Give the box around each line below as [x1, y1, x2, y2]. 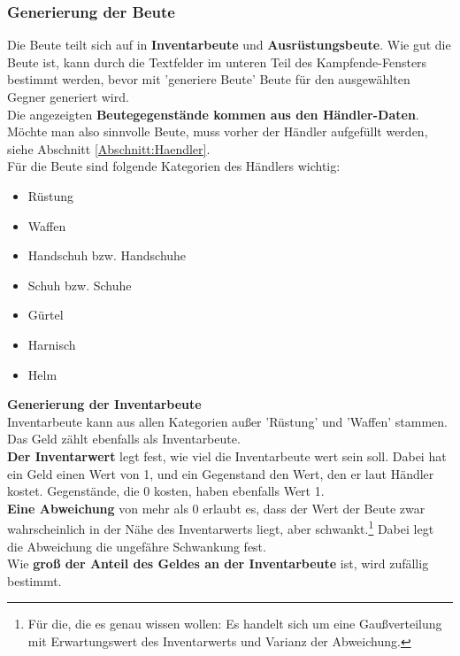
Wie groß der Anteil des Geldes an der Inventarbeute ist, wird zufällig [7, 554, 429, 573]
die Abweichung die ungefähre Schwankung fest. [7, 536, 266, 555]
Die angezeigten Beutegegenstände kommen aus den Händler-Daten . [7, 104, 419, 123]
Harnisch [27, 335, 76, 353]
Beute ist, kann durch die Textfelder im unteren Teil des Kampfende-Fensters [7, 52, 427, 71]
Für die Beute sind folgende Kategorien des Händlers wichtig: [7, 157, 341, 175]
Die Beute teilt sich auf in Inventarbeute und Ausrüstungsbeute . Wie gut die [7, 35, 451, 54]
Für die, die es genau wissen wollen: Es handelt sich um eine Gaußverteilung [27, 614, 442, 633]
